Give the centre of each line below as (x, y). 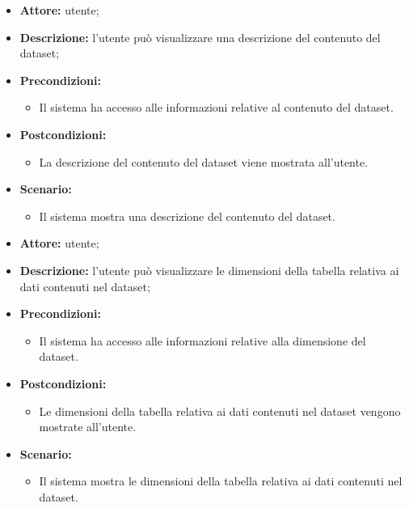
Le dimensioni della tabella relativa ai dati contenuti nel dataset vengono (220, 411)
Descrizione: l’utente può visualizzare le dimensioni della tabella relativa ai (209, 270)
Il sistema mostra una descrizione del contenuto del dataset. (187, 216)
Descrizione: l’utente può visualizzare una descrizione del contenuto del (200, 37)
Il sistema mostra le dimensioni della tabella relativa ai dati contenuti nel (221, 481)
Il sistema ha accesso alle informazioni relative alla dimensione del (202, 340)
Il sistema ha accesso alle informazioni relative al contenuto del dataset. (216, 107)
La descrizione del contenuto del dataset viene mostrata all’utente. (204, 161)
